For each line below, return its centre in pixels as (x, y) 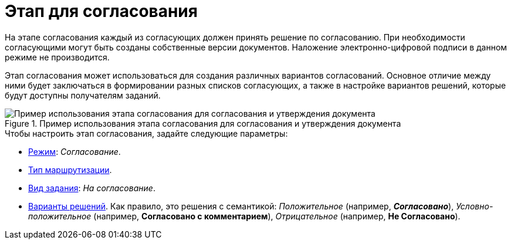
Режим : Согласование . (75, 151)
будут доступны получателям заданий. (83, 95)
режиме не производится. (57, 57)
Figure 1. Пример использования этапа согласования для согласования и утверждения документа (203, 123)
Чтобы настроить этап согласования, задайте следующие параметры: (146, 133)
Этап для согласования (101, 11)
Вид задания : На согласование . (92, 188)
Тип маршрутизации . (70, 170)
